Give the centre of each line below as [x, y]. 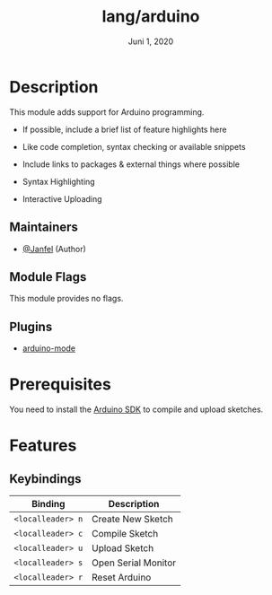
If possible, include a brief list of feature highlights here [124, 129]
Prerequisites [61, 385]
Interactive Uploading [62, 198]
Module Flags [48, 277]
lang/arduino [151, 17]
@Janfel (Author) [54, 249]
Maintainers [44, 227]
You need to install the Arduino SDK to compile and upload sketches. [136, 409]
